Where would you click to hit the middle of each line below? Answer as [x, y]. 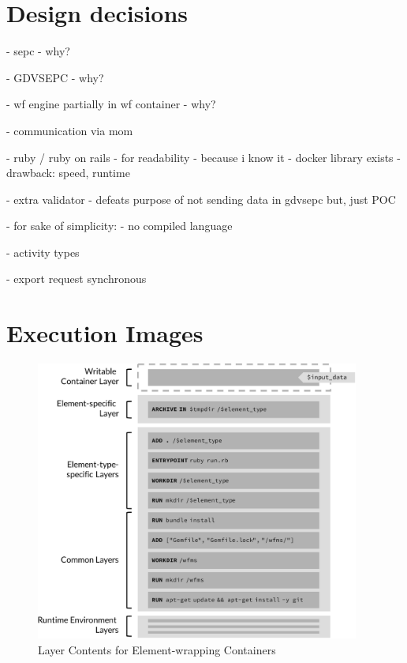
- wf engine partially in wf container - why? [111, 104]
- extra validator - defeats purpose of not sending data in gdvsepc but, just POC [201, 199]
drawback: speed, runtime [68, 173]
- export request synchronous [77, 279]
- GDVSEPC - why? [55, 77]
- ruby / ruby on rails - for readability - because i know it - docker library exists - [203, 157]
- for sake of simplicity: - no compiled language [119, 226]
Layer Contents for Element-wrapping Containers [157, 649]
